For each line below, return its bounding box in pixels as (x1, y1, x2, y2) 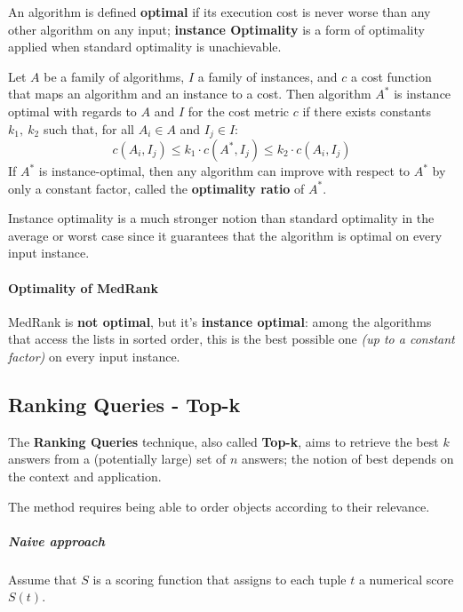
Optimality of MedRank (8, 278, 158, 297)
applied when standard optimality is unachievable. (8, 37, 282, 56)
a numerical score (358, 569, 454, 588)
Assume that (8, 569, 77, 588)
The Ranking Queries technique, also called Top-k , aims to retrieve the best (8, 432, 439, 450)
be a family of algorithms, (44, 67, 185, 85)
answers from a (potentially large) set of (8, 449, 227, 468)
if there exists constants (302, 101, 432, 120)
